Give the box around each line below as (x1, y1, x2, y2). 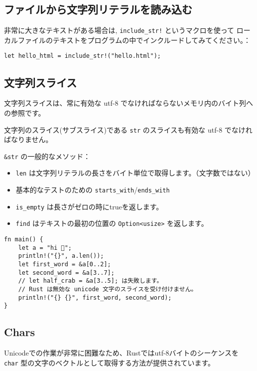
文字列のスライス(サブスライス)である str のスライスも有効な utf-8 (4, 124, 223, 135)
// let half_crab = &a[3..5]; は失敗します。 (18, 277, 163, 285)
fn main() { (4, 236, 43, 243)
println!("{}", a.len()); (18, 252, 104, 260)
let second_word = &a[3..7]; (18, 269, 115, 276)
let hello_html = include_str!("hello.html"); (4, 52, 161, 60)
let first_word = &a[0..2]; (18, 261, 111, 268)
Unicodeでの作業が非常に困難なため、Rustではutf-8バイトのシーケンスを (4, 348, 239, 358)
